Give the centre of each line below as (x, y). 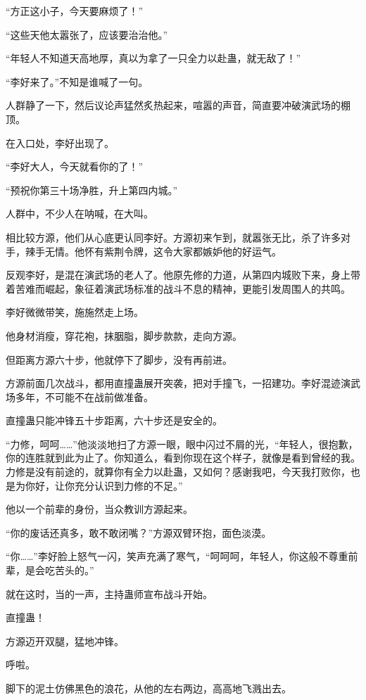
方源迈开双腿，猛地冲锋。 (65, 641)
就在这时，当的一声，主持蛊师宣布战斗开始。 (109, 593)
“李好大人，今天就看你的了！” (75, 166)
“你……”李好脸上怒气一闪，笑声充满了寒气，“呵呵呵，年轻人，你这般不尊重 (177, 556)
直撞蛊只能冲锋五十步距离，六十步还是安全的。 (114, 420)
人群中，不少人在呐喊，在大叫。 (80, 214)
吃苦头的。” (69, 570)
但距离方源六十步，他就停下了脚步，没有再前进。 (119, 359)
